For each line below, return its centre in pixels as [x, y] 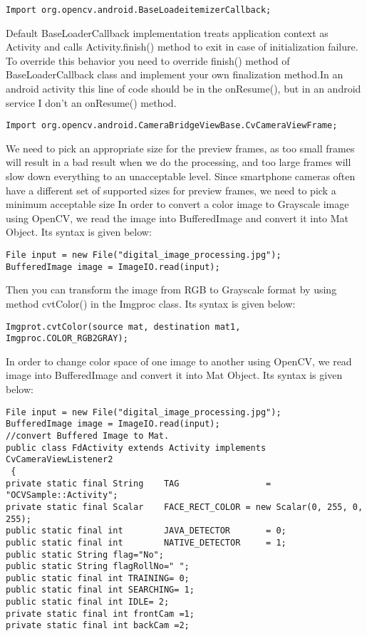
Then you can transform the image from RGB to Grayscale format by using [171, 290]
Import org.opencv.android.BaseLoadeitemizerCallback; [139, 10]
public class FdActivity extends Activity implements [136, 448]
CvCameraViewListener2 [60, 460]
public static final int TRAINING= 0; [98, 578]
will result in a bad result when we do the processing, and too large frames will [179, 162]
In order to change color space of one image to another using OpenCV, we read [179, 361]
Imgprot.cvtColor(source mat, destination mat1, [123, 327]
